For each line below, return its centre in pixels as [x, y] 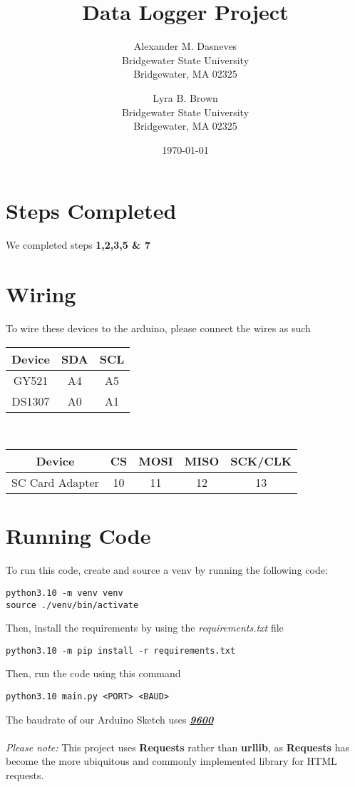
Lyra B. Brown [185, 97]
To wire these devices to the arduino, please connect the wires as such [158, 328]
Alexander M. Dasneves [185, 46]
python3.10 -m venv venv [65, 593]
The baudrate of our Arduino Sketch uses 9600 [110, 719]
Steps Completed [91, 211]
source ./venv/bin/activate [72, 605]
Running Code [78, 536]
